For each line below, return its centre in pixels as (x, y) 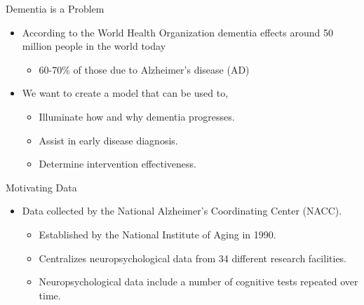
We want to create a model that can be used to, (125, 93)
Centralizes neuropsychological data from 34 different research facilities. (193, 258)
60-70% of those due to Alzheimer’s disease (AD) (144, 69)
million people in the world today (94, 46)
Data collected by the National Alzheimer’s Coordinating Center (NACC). (182, 211)
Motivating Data (41, 187)
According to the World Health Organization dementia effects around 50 (177, 32)
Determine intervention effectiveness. (117, 164)
